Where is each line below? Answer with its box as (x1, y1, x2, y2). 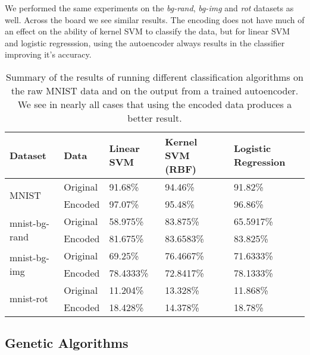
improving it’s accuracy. (5, 48, 92, 61)
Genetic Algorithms (5, 334, 129, 352)
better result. (127, 110, 182, 125)
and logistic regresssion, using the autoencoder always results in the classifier (5, 36, 285, 49)
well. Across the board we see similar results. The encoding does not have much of (5, 13, 305, 26)
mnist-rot (10, 291, 49, 306)
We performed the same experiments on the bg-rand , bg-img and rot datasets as (5, 2, 294, 14)
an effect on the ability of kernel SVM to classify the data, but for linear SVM (5, 25, 290, 37)
